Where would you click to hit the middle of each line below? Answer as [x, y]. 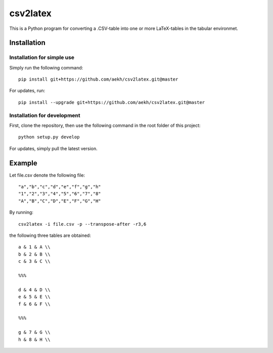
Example [23, 163]
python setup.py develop [49, 137]
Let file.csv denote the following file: [47, 175]
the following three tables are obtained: [50, 235]
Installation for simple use [42, 57]
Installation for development [45, 115]
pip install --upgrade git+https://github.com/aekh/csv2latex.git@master [112, 102]
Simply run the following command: [46, 67]
